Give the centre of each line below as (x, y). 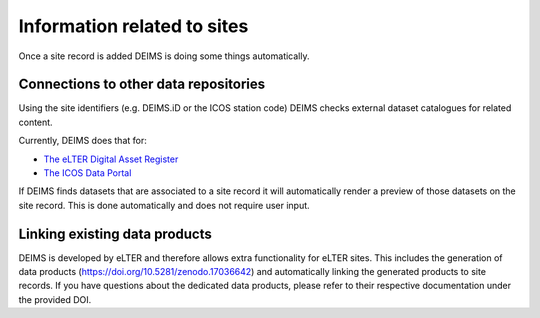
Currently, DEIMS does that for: (82, 141)
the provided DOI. (55, 299)
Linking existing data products (115, 233)
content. (36, 122)
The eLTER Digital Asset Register (111, 159)
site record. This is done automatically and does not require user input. (164, 205)
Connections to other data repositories (142, 84)
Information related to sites (133, 26)
